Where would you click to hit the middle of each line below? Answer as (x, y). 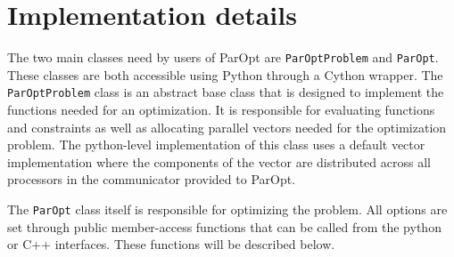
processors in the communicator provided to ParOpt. (152, 179)
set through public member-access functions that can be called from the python (224, 226)
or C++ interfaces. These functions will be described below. (171, 244)
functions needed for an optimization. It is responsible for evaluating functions (221, 110)
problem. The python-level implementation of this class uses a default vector (216, 145)
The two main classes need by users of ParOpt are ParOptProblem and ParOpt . (223, 57)
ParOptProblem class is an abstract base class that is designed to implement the (226, 92)
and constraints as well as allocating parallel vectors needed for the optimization (227, 127)
